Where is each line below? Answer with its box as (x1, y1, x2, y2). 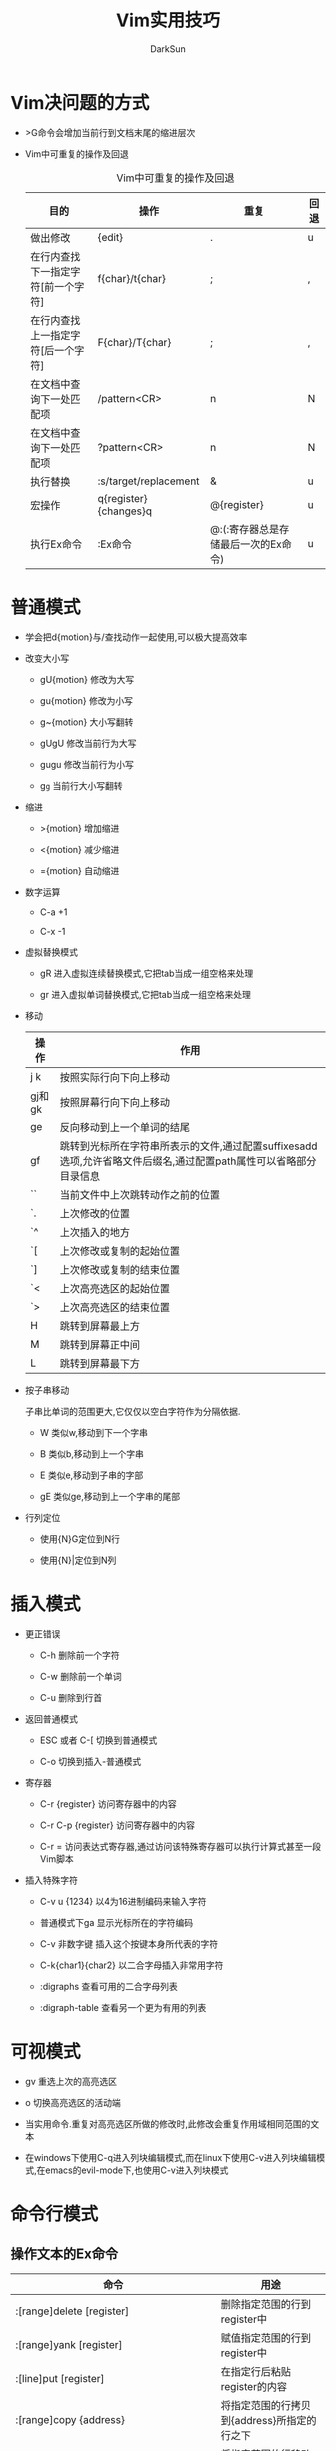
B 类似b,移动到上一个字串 (39, 1447, 145, 1460)
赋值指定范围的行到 (220, 2331, 312, 2345)
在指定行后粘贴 (220, 2364, 292, 2378)
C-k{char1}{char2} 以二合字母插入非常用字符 (39, 1959, 224, 1971)
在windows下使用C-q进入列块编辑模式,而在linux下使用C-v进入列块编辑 (24, 2151, 317, 2163)
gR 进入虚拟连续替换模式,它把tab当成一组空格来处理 (39, 967, 254, 979)
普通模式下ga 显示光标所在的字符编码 (39, 1916, 193, 1928)
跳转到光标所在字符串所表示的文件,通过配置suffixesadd (59, 1139, 318, 1153)
